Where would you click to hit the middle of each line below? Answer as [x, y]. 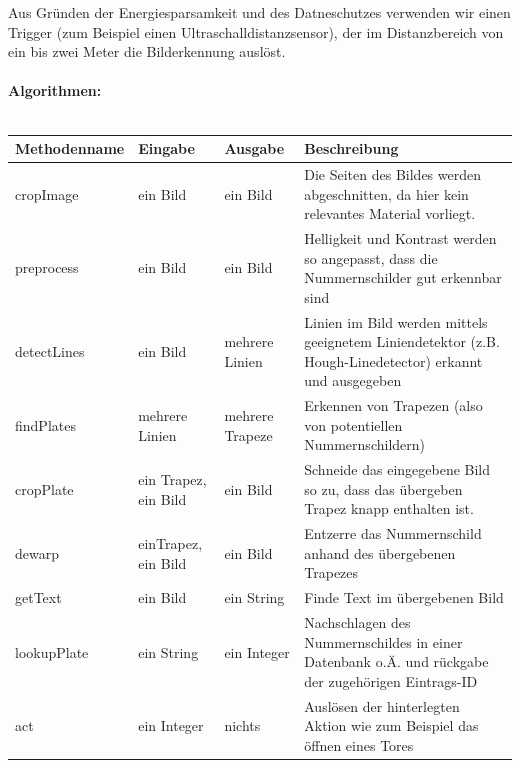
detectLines [50, 350]
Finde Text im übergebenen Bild [404, 597]
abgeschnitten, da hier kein [386, 193]
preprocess [47, 267]
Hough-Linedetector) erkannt [393, 360]
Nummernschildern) [364, 444]
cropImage [47, 193]
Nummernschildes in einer [383, 641]
